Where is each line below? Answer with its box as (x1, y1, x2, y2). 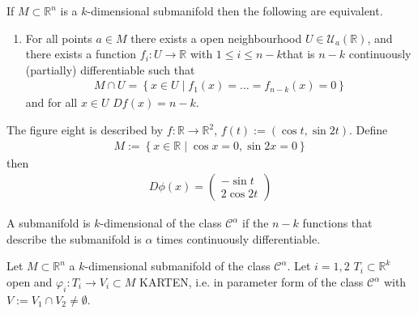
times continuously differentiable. (156, 230, 321, 247)
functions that (302, 214, 373, 231)
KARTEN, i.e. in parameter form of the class (139, 274, 364, 291)
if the (242, 214, 269, 231)
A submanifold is (6, 214, 91, 231)
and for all (25, 94, 78, 111)
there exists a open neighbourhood (130, 29, 302, 46)
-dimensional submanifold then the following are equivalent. (87, 2, 383, 19)
